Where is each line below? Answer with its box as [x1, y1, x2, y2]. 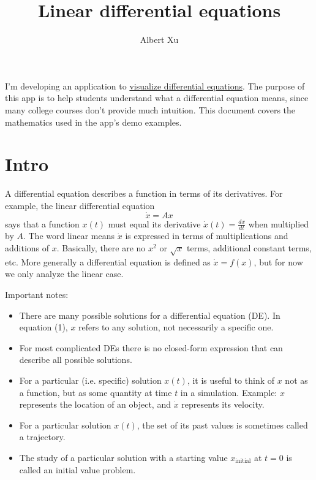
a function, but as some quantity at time [19, 386, 172, 398]
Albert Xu [140, 33, 179, 46]
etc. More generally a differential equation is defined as [5, 255, 211, 268]
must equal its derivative [108, 217, 201, 230]
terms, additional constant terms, [187, 242, 312, 254]
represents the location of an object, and [19, 398, 171, 411]
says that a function [5, 217, 80, 230]
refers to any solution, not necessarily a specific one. [78, 321, 274, 333]
